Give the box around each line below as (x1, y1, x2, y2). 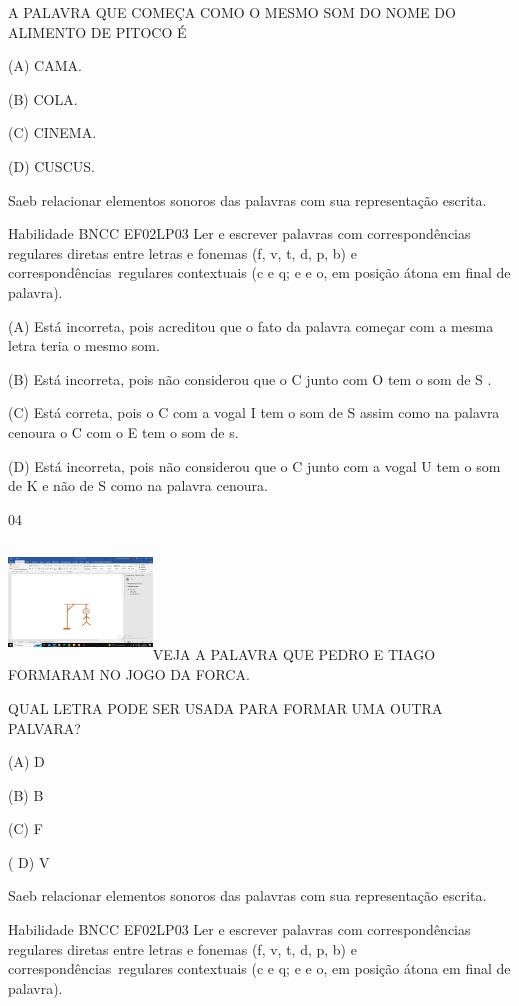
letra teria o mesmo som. (8, 335, 160, 356)
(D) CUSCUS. (8, 155, 95, 176)
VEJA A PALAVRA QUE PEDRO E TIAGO (152, 644, 436, 665)
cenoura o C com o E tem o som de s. (8, 421, 239, 442)
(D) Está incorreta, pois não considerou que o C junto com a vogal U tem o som (8, 455, 501, 476)
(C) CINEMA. (8, 122, 97, 143)
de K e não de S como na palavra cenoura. (8, 475, 268, 496)
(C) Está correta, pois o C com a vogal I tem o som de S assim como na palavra (8, 402, 500, 423)
